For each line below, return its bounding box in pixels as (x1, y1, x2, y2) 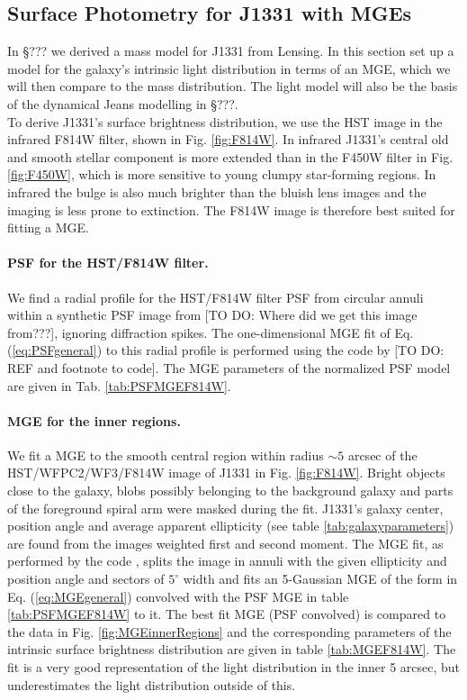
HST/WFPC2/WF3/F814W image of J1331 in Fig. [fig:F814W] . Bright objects (7, 463, 445, 482)
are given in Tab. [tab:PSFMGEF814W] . (7, 376, 231, 395)
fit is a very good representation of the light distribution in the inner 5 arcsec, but (7, 658, 461, 677)
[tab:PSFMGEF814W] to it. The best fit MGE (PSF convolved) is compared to (7, 605, 446, 623)
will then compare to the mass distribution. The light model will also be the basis (7, 77, 458, 95)
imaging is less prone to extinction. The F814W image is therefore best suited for (7, 200, 455, 219)
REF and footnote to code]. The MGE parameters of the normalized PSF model (7, 358, 451, 377)
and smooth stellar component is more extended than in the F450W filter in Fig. (7, 147, 454, 166)
